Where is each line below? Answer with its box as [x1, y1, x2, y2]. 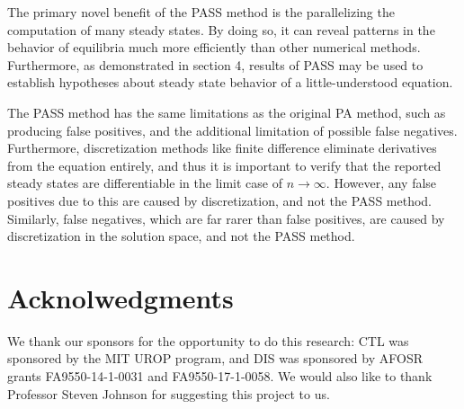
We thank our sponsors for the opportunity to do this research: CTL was [7, 331, 409, 350]
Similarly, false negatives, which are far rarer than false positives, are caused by [7, 209, 445, 227]
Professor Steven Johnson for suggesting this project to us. [7, 384, 330, 403]
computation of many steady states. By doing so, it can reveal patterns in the [7, 20, 435, 39]
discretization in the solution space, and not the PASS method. [7, 227, 355, 245]
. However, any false [326, 173, 437, 192]
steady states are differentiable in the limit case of [7, 173, 283, 192]
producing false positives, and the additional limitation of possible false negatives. [7, 120, 458, 139]
